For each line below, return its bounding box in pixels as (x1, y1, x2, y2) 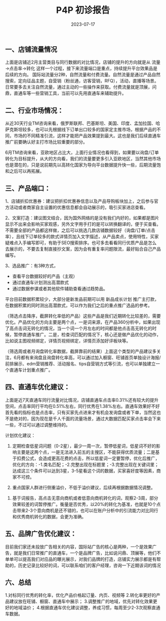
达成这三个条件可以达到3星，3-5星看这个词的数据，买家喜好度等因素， (12, 468, 157, 474)
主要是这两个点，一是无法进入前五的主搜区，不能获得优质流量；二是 (16, 449, 156, 455)
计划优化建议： (5, 432, 36, 438)
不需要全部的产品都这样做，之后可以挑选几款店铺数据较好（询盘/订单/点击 (5, 227, 156, 233)
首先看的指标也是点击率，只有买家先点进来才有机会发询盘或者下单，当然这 (5, 409, 157, 415)
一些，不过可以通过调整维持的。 (5, 421, 70, 427)
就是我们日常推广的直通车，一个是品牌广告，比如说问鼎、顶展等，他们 (13, 550, 157, 556)
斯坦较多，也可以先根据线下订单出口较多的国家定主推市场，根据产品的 (13, 127, 157, 133)
